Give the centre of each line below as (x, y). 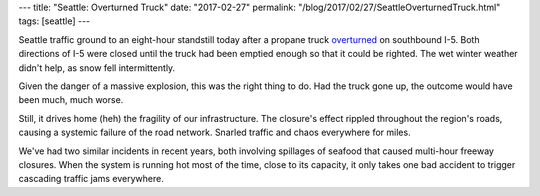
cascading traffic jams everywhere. (91, 179)
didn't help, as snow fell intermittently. (97, 67)
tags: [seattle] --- (54, 21)
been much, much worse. (71, 100)
